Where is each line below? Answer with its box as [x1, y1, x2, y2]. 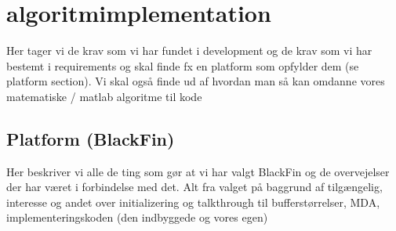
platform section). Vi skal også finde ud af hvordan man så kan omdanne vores [6, 73, 385, 89]
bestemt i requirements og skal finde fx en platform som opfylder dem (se [6, 57, 359, 74]
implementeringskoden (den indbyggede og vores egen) [6, 209, 268, 226]
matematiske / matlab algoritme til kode [6, 88, 202, 104]
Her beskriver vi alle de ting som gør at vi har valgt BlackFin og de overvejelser [6, 163, 390, 179]
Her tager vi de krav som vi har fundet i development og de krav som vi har [6, 42, 372, 59]
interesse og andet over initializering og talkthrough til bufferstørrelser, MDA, [6, 193, 380, 210]
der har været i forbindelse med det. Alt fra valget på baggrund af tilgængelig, [6, 179, 383, 195]
